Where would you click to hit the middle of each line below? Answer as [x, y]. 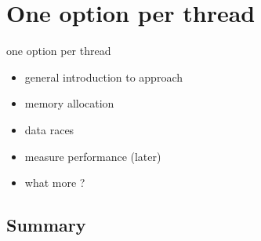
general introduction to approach [104, 77]
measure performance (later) [93, 156]
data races [49, 129]
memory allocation [69, 103]
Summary [46, 225]
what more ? [55, 183]
